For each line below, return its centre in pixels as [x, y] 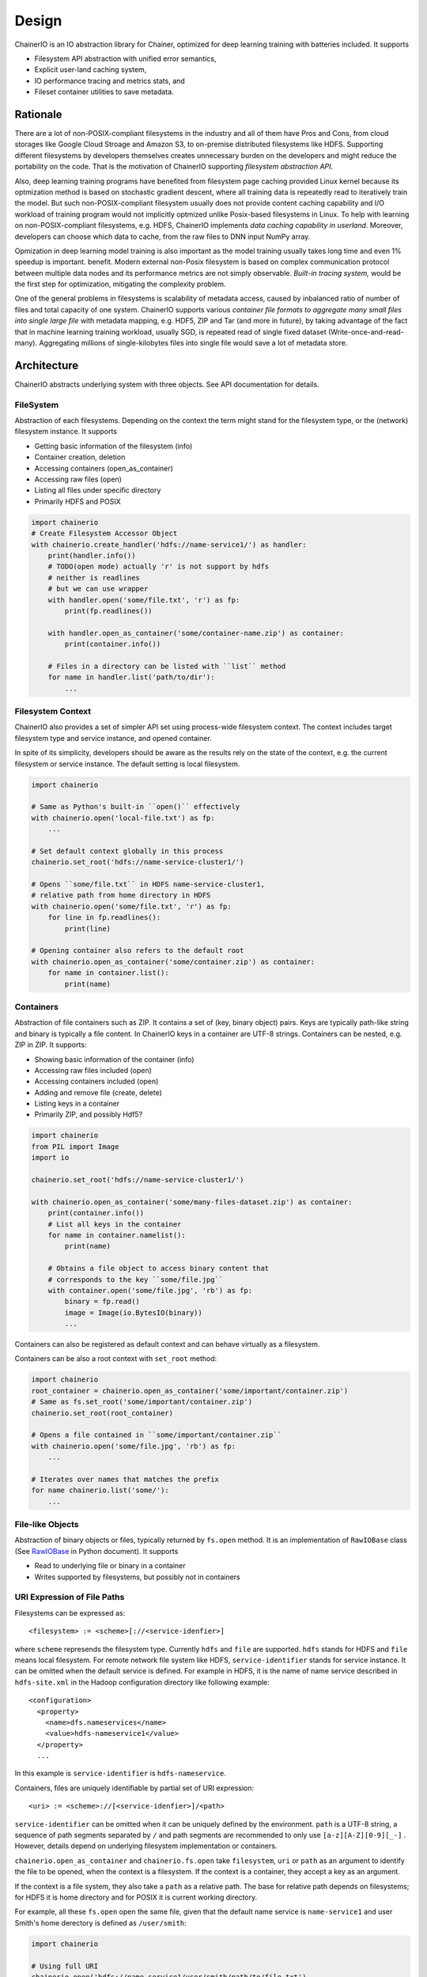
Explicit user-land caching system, [91, 70]
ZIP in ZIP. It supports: [51, 1045]
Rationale [38, 114]
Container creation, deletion [80, 457]
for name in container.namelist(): [117, 1235]
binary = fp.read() [102, 1302]
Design [38, 21]
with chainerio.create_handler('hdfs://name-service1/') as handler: [169, 544]
